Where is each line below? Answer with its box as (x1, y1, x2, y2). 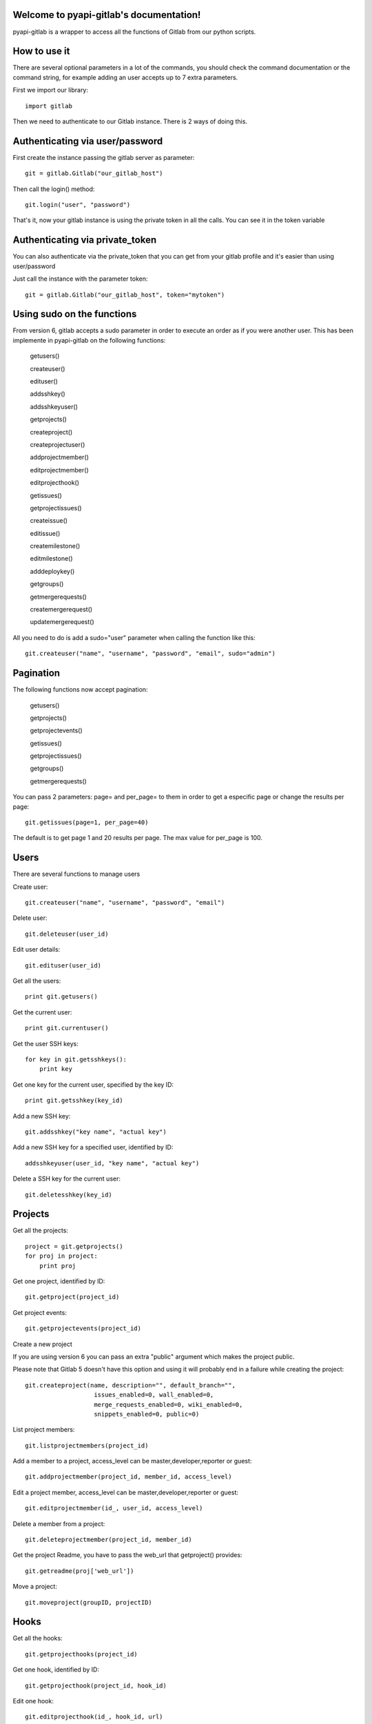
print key (39, 1065, 72, 1073)
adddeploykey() (30, 567, 75, 575)
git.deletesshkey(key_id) (25, 1190, 113, 1199)
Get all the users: (12, 976, 61, 985)
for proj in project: (25, 1252, 98, 1260)
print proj (39, 1262, 76, 1270)
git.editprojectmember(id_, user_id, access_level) (25, 1504, 203, 1512)
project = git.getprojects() (25, 1242, 123, 1250)
